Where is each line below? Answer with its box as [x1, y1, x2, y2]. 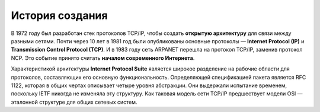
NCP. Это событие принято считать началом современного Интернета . [11, 54, 195, 62]
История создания [11, 9, 108, 22]
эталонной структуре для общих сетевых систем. [11, 98, 137, 105]
